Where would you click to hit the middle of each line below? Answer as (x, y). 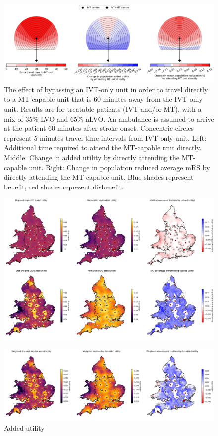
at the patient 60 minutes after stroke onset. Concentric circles (99, 128)
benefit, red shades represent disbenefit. (64, 186)
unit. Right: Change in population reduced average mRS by (119, 167)
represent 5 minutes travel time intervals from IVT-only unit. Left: (105, 138)
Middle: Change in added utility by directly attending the (92, 157)
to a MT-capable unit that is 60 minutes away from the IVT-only (103, 99)
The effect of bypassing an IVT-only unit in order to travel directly (106, 89)
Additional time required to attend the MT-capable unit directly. (103, 148)
